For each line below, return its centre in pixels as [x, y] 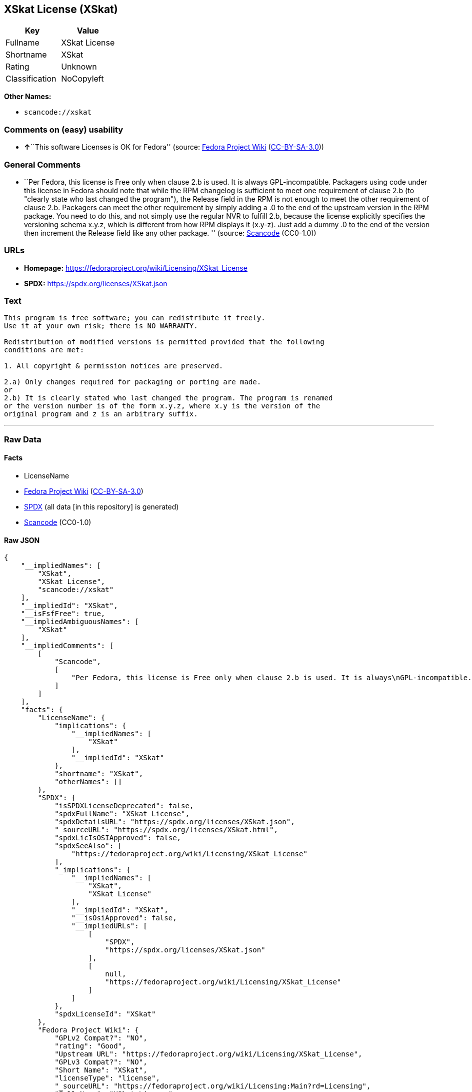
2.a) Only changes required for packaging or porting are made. [133, 382]
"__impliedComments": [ [67, 646]
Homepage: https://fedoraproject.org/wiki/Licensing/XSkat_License [136, 268]
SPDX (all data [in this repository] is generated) [101, 507]
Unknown [79, 67]
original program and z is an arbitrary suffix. [101, 414]
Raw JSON [22, 540]
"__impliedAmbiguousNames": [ [80, 622]
